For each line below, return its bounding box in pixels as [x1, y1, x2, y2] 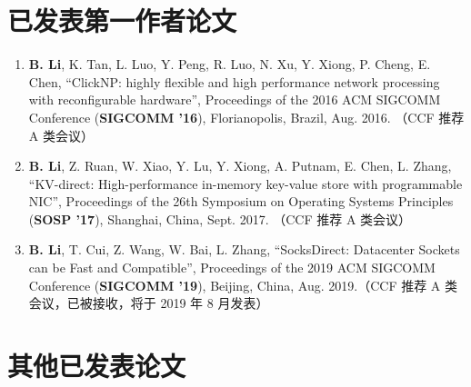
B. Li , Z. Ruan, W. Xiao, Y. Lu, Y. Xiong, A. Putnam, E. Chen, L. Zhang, [28, 156, 452, 175]
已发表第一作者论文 [7, 2, 237, 39]
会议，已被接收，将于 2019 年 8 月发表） [28, 293, 269, 313]
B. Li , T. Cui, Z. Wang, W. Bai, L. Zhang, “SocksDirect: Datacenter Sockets [28, 240, 460, 259]
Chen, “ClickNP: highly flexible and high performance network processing [28, 72, 440, 91]
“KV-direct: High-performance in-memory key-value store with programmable [28, 174, 463, 193]
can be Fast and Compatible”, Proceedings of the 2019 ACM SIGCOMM [28, 258, 436, 277]
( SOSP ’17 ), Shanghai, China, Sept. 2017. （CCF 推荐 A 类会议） [28, 209, 412, 228]
